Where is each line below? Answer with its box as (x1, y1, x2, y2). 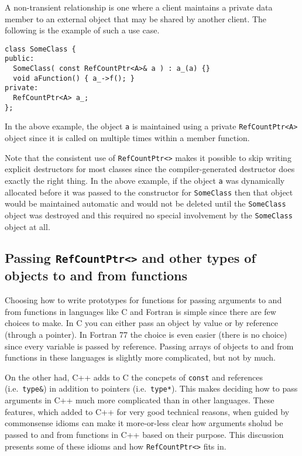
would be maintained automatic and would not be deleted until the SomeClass (5, 197, 286, 210)
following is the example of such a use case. (5, 24, 160, 36)
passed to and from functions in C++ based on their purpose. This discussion (5, 428, 284, 440)
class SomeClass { (5, 44, 76, 53)
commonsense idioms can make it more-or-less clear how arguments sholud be (5, 417, 283, 429)
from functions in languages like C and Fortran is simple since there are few (5, 305, 276, 317)
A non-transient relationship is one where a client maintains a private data (5, 1, 273, 13)
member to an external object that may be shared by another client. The (5, 12, 267, 25)
